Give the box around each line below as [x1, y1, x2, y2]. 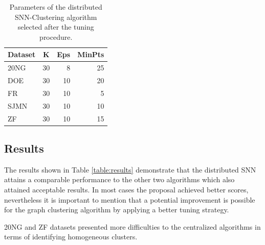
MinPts [77, 49, 104, 60]
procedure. [39, 31, 73, 42]
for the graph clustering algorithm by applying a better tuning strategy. [4, 204, 229, 215]
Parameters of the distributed [9, 2, 102, 12]
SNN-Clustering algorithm [15, 11, 97, 22]
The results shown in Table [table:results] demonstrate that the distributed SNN [4, 164, 256, 175]
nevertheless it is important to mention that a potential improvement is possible [4, 194, 255, 205]
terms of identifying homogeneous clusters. [4, 231, 138, 242]
